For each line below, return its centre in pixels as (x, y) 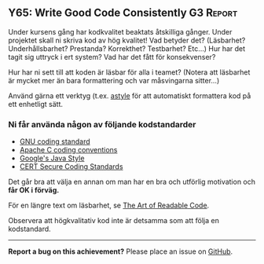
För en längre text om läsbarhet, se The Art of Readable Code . (109, 205)
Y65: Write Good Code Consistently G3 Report (123, 13)
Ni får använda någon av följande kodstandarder (102, 124)
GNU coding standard (55, 141)
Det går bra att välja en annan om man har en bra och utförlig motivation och (132, 182)
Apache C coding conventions (68, 150)
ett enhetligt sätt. (36, 104)
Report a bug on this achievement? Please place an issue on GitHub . (121, 251)
